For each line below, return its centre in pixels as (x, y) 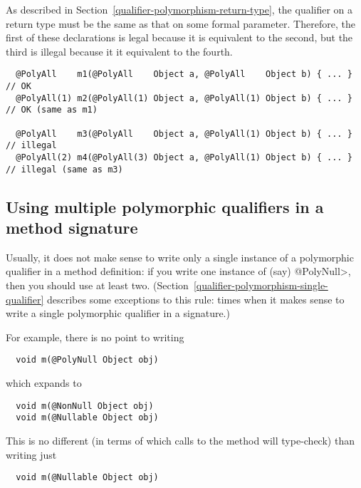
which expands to (44, 383)
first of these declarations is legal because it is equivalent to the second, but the (179, 37)
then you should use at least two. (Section (97, 285)
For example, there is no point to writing (95, 337)
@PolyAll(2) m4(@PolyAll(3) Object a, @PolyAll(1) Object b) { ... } (184, 157)
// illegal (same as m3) (64, 169)
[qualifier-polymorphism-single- (261, 285)
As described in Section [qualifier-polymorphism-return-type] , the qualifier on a (179, 9)
